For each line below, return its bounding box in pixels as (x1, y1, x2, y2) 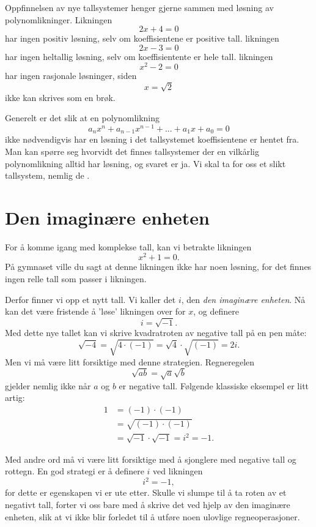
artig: (5, 391, 25, 404)
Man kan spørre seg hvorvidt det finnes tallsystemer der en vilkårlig (5, 144, 259, 157)
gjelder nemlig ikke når (5, 379, 91, 392)
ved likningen (153, 465, 203, 477)
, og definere (193, 305, 239, 318)
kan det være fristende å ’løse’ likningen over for (5, 305, 186, 318)
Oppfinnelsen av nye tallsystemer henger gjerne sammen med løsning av (5, 1, 274, 13)
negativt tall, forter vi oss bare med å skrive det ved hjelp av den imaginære (5, 498, 290, 511)
